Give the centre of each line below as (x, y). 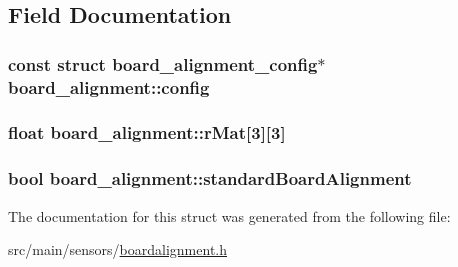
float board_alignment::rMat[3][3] (147, 132)
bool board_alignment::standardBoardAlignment (210, 178)
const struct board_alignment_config (163, 63)
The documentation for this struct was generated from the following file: (229, 215)
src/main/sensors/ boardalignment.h (118, 249)
